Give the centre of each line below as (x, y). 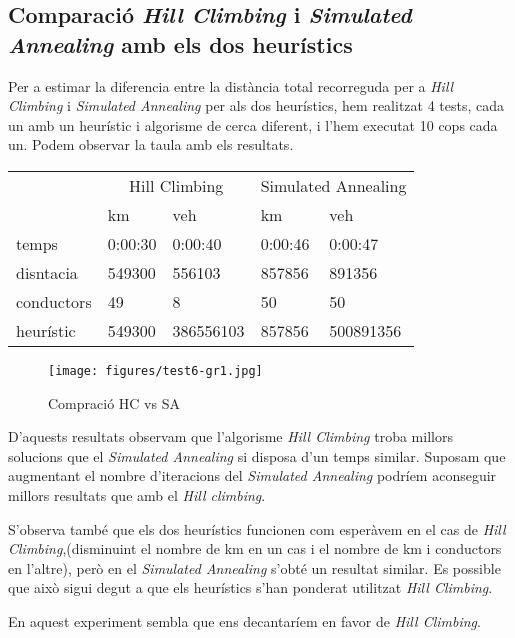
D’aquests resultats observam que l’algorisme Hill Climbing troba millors (230, 436)
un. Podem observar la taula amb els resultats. (151, 144)
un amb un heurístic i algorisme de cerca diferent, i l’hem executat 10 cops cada (253, 124)
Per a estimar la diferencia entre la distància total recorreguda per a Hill (231, 85)
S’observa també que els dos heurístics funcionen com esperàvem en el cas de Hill (257, 528)
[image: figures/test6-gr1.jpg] (155, 370)
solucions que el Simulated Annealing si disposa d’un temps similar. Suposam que (257, 455)
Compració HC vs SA (114, 402)
